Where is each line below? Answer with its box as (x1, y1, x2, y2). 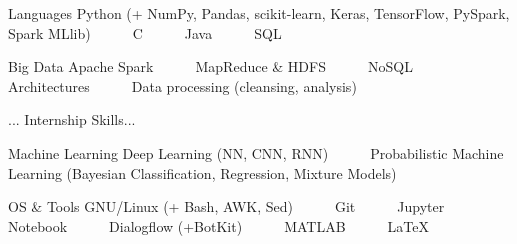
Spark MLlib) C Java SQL (8, 22, 282, 43)
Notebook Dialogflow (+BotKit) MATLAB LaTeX (8, 215, 429, 236)
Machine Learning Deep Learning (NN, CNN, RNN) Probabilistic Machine (8, 142, 504, 163)
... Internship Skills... (8, 109, 136, 130)
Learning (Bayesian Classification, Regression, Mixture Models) (8, 162, 397, 183)
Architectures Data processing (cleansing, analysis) (8, 75, 357, 96)
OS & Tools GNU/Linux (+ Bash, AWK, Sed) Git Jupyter (8, 196, 445, 217)
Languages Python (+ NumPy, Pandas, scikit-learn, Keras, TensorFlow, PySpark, (8, 3, 510, 23)
